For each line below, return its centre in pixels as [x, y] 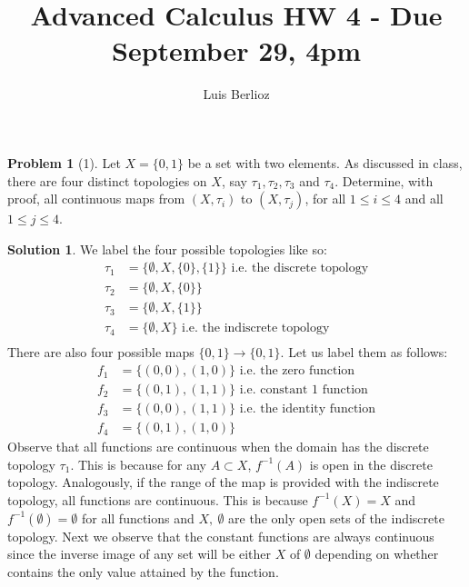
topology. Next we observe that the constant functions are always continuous [221, 536]
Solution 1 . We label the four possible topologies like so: [167, 249]
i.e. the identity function [308, 409]
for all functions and [138, 517]
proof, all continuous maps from [96, 199]
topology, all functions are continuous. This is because [158, 499]
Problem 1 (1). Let [64, 162]
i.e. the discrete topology [300, 269]
